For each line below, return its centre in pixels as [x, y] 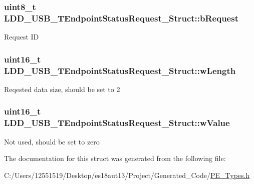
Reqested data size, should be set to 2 [62, 89]
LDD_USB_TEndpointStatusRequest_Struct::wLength [120, 70]
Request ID [22, 37]
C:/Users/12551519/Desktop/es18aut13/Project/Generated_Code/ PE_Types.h [127, 175]
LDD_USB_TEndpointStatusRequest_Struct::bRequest [121, 18]
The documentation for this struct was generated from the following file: [115, 158]
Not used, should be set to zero [52, 141]
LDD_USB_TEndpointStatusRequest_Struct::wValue [117, 123]
